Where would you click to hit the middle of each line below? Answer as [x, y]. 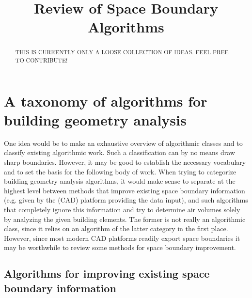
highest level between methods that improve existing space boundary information [125, 190]
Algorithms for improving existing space [107, 274]
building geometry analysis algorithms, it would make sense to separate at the [120, 181]
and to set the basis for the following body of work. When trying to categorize [120, 171]
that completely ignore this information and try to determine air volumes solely [122, 209]
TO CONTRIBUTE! [41, 60]
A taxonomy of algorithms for [106, 101]
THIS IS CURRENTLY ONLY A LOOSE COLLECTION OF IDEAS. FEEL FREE [122, 52]
